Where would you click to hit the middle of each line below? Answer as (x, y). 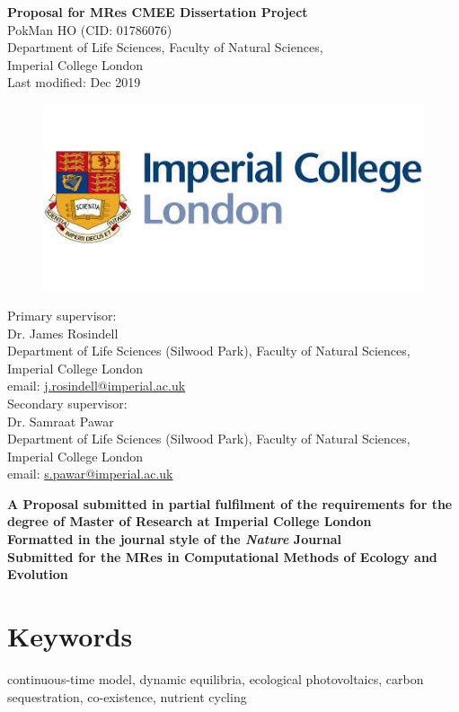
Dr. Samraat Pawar (61, 421)
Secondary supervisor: (67, 403)
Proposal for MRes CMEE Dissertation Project (158, 12)
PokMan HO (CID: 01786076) (90, 29)
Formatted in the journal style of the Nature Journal (175, 539)
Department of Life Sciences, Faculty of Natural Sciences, (165, 47)
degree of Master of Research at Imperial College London (190, 521)
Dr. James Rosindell (63, 333)
